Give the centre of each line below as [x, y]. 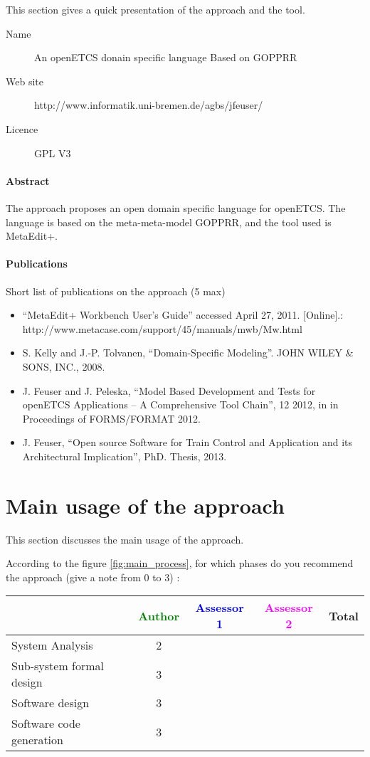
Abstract [28, 180]
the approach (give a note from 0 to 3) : [93, 577]
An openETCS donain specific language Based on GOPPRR [166, 57]
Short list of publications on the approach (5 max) [116, 291]
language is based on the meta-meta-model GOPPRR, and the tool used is [169, 222]
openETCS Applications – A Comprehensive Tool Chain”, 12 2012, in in [180, 404]
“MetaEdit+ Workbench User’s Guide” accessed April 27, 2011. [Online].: [183, 315]
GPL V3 [53, 153]
